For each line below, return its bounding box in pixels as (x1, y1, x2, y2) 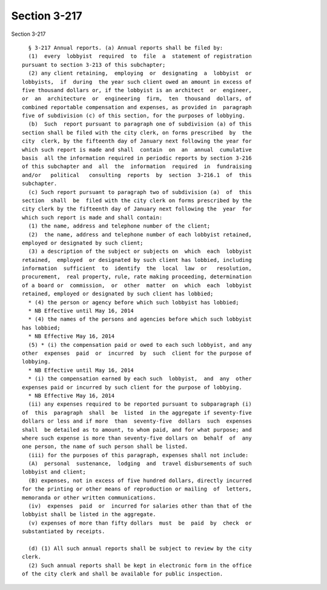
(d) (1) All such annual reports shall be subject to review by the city (28, 545, 252, 552)
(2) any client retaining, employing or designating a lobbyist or (28, 70, 252, 77)
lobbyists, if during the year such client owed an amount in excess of (22, 78, 252, 85)
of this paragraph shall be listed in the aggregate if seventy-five (22, 409, 252, 416)
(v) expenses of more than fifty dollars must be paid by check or (28, 519, 252, 526)
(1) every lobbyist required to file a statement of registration (28, 53, 252, 60)
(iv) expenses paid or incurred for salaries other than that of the (28, 503, 252, 509)
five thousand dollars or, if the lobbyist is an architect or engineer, (22, 87, 252, 93)
